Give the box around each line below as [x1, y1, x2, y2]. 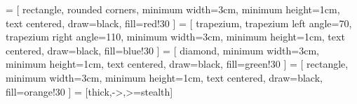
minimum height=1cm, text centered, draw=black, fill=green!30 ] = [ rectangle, [6, 57, 349, 71]
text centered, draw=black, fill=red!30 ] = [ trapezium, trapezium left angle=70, [6, 15, 352, 30]
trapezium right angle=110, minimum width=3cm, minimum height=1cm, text [6, 29, 345, 44]
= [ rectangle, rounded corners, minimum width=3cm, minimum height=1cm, [6, 2, 340, 16]
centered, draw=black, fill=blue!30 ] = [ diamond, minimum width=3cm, [6, 43, 319, 57]
